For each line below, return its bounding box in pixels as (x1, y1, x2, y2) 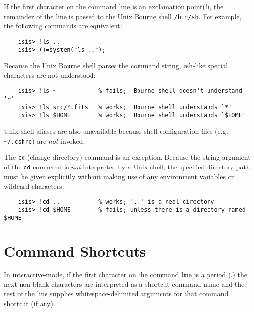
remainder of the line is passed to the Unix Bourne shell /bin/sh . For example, (4, 11, 242, 21)
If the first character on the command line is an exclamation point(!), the (4, 1, 224, 11)
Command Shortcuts (4, 240, 146, 261)
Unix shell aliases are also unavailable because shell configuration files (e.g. (4, 125, 228, 136)
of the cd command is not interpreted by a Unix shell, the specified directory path (4, 161, 250, 171)
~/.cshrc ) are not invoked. (4, 135, 85, 145)
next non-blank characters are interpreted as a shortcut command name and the (4, 279, 245, 289)
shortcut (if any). (4, 298, 55, 308)
